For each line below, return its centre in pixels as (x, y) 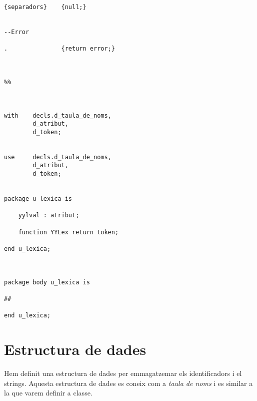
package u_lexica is (38, 199)
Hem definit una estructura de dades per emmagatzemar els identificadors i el (123, 373)
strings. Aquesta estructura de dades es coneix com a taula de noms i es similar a (128, 383)
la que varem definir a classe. (48, 393)
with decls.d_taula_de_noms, (58, 115)
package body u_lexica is (47, 282)
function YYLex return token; (68, 232)
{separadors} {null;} (45, 7)
